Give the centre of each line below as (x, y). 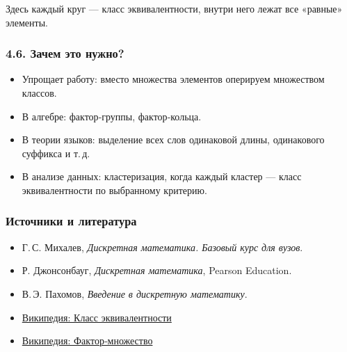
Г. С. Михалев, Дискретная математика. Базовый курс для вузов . (162, 247)
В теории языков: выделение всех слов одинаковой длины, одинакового (173, 139)
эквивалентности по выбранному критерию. (114, 190)
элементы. (27, 22)
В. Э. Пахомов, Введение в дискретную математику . (135, 293)
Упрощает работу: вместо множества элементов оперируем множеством (173, 79)
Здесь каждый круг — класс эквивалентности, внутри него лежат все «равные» (174, 8)
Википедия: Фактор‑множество (87, 341)
